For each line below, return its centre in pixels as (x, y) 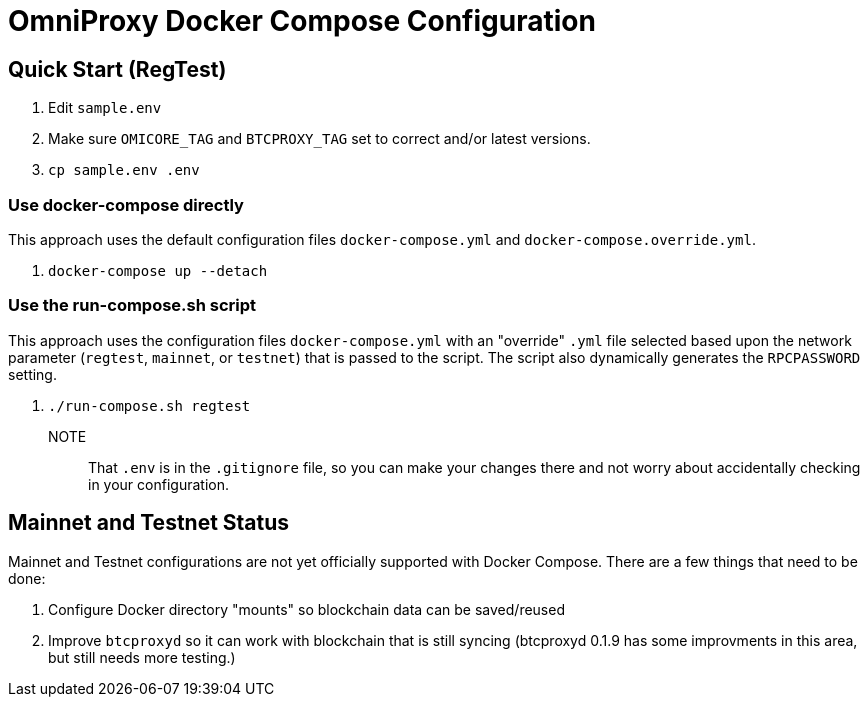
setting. (32, 374)
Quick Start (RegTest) (117, 69)
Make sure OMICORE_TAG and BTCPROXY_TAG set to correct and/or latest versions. (319, 139)
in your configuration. (158, 484)
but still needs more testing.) (142, 657)
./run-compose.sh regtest (149, 405)
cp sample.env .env (124, 170)
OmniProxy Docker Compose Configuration (302, 21)
